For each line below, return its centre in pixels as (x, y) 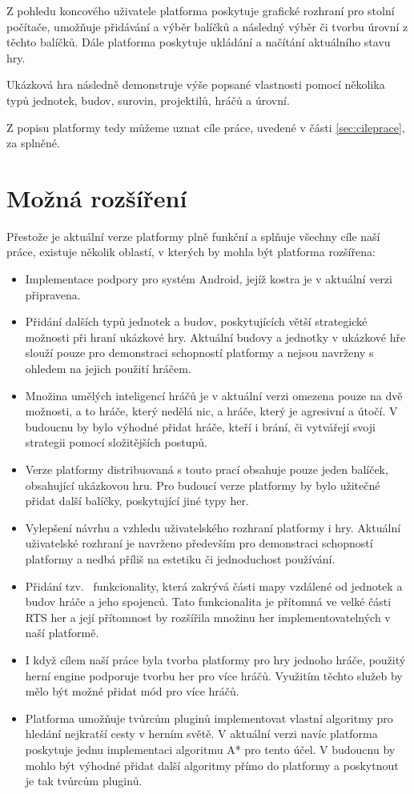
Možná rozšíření (97, 197)
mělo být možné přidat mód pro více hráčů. (132, 691)
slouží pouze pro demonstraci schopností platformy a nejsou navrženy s (199, 353)
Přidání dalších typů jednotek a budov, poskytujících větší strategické (196, 321)
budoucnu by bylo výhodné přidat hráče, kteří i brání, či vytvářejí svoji (200, 426)
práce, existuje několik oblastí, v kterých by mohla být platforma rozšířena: (191, 252)
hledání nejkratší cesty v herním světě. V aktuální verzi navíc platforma (201, 734)
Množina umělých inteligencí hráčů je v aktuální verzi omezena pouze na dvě (214, 395)
